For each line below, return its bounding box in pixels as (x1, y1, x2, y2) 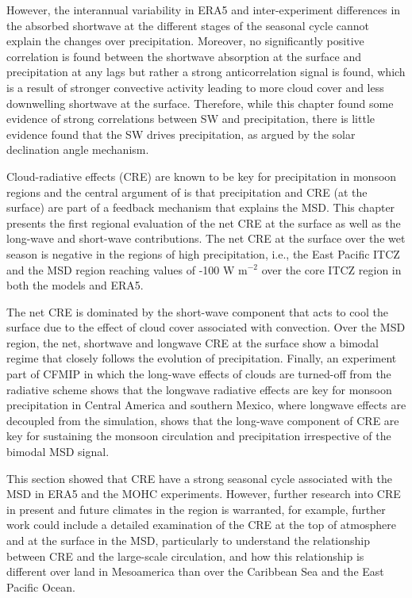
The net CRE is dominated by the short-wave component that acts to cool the (6, 303, 388, 320)
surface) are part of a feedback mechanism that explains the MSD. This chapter (6, 199, 395, 216)
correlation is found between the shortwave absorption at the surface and (6, 48, 361, 64)
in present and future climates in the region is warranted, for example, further (6, 500, 386, 517)
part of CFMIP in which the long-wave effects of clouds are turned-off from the (6, 366, 391, 382)
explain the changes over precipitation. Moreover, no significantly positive (6, 33, 364, 49)
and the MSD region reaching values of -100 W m (6, 261, 248, 278)
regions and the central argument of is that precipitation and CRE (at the (6, 183, 368, 200)
